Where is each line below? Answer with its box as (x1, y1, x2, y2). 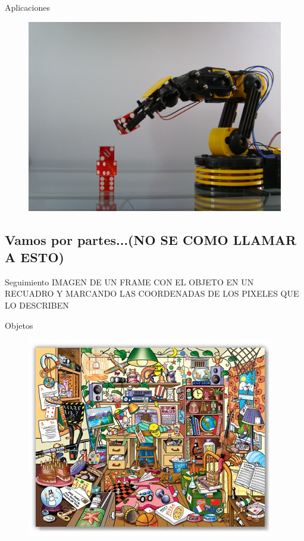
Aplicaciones (5, 1, 50, 13)
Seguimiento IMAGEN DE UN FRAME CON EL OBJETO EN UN (5, 275, 254, 288)
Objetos (5, 319, 33, 331)
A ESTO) (5, 247, 64, 266)
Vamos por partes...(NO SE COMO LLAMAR (5, 230, 297, 249)
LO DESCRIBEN (5, 298, 69, 311)
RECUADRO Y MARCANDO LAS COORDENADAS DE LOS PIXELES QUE (5, 287, 299, 300)
